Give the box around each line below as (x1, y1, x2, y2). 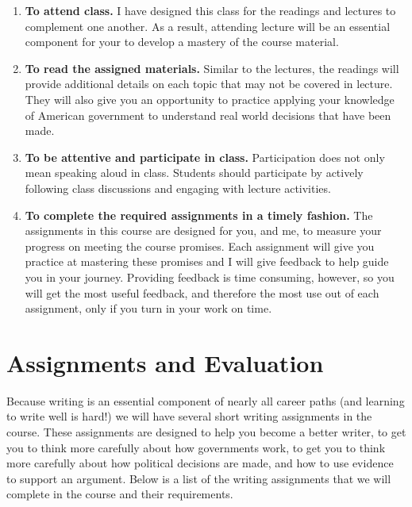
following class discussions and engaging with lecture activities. (25, 179, 331, 196)
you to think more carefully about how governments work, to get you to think (6, 439, 386, 455)
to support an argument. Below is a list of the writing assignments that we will (6, 470, 391, 486)
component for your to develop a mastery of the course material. (25, 33, 339, 50)
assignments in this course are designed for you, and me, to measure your (25, 222, 382, 239)
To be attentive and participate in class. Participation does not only (25, 148, 385, 165)
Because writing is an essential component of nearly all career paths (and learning (6, 392, 405, 409)
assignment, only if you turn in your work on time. (25, 300, 272, 317)
